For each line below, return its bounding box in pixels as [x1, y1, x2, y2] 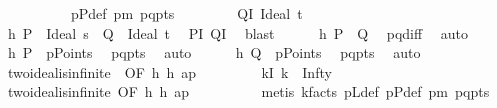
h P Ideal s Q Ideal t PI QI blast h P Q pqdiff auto [7, 22, 469, 43]
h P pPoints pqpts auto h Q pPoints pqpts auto [7, 42, 421, 63]
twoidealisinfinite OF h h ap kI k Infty [7, 61, 332, 82]
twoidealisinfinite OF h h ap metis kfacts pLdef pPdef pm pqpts [7, 81, 490, 102]
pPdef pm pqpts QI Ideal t [70, 3, 303, 23]
